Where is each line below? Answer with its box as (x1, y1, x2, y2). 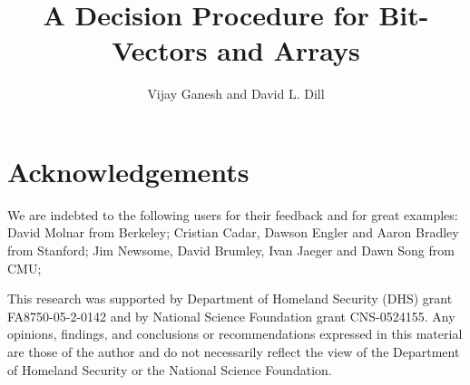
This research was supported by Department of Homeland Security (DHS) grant (7, 289, 453, 308)
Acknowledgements (7, 152, 250, 189)
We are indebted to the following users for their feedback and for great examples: (7, 205, 458, 224)
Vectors (112, 32, 208, 69)
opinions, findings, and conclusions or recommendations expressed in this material (7, 324, 463, 343)
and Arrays (217, 32, 360, 69)
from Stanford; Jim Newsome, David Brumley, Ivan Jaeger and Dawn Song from (7, 241, 455, 260)
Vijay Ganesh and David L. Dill (147, 84, 325, 103)
